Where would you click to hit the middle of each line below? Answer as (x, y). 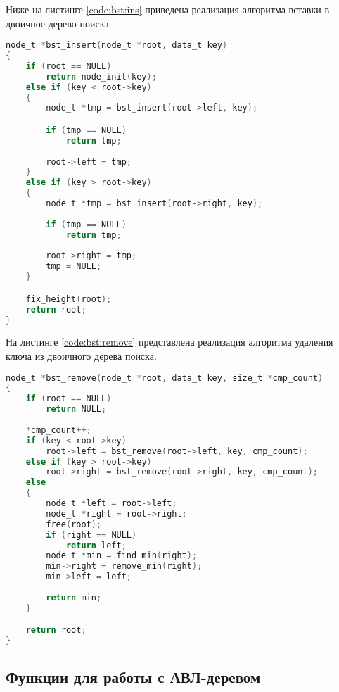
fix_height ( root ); (69, 299)
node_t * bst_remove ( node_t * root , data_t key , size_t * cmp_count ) (165, 378)
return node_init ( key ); (101, 76)
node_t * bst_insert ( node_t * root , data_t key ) (117, 45)
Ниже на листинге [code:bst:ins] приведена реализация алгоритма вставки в (168, 9)
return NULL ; (76, 409)
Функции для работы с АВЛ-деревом (133, 677)
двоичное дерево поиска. (59, 23)
